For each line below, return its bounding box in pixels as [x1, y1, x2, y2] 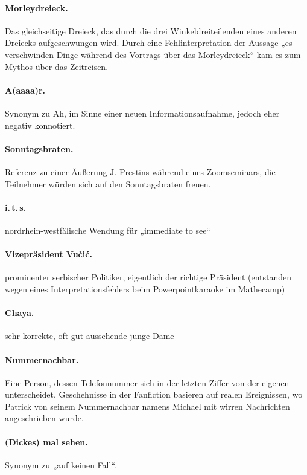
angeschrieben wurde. [5, 412, 84, 424]
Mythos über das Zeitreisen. [5, 60, 109, 73]
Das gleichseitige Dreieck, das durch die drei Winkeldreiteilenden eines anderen [5, 24, 297, 37]
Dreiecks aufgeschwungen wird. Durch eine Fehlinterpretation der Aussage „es [5, 36, 293, 49]
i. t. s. [5, 201, 27, 213]
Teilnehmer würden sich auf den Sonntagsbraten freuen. [5, 177, 211, 190]
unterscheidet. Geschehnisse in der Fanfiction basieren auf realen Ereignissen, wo [5, 388, 303, 401]
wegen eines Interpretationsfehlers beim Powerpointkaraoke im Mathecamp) [5, 282, 285, 295]
